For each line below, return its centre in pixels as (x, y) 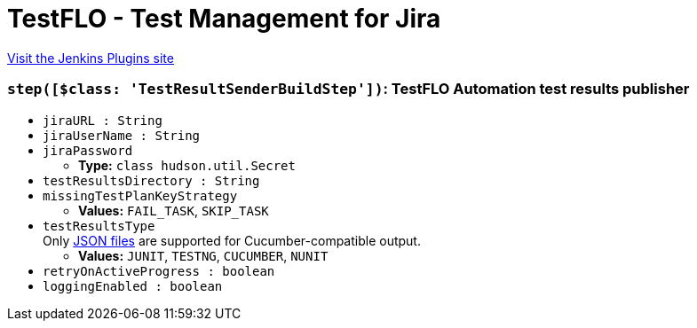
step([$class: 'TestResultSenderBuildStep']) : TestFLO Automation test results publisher (348, 89)
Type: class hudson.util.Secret (187, 165)
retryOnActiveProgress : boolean (159, 271)
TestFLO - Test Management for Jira (224, 19)
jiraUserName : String (122, 135)
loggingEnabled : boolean (133, 286)
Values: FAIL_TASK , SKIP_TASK (174, 210)
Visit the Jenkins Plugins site (91, 58)
